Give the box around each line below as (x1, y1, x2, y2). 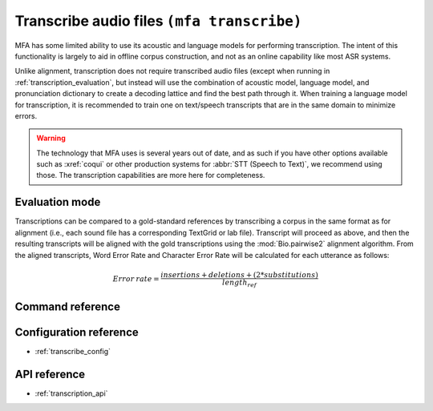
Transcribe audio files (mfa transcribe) (14, 12, 302, 30)
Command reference (14, 300, 120, 313)
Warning (36, 133, 66, 143)
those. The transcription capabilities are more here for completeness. (36, 171, 265, 180)
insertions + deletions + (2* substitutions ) (160, 270, 318, 280)
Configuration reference (14, 325, 140, 339)
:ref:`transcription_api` (34, 389, 108, 398)
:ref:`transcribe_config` (34, 347, 111, 356)
